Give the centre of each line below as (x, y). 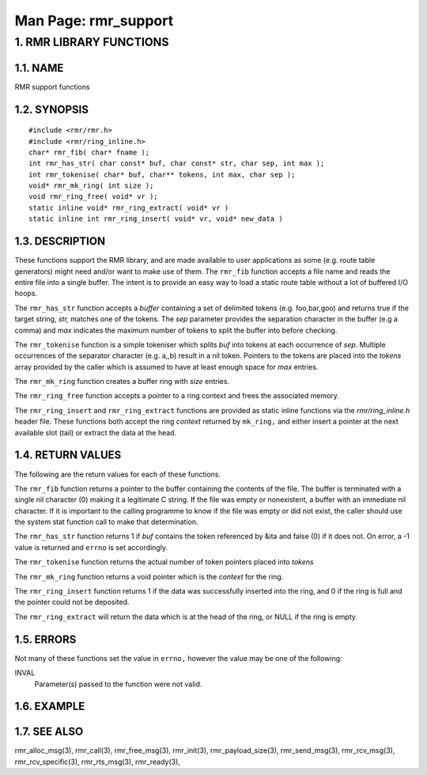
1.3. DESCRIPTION (60, 241)
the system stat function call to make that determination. (106, 522)
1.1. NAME (39, 68)
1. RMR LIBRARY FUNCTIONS (92, 42)
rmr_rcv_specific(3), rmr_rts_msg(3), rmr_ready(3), (98, 762)
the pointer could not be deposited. (72, 602)
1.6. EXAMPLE (50, 707)
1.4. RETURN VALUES (68, 455)
